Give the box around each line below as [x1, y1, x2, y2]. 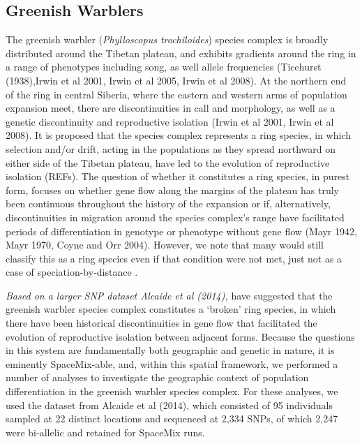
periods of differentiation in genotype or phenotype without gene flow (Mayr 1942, [6, 223, 357, 238]
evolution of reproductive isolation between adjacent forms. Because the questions [6, 329, 355, 343]
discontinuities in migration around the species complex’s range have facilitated [6, 209, 345, 224]
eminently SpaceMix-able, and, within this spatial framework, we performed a [6, 356, 338, 371]
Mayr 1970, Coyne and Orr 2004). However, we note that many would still [6, 237, 324, 252]
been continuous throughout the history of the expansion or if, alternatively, [6, 196, 331, 211]
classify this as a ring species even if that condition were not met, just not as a [6, 251, 342, 265]
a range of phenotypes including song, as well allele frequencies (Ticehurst [6, 59, 322, 74]
